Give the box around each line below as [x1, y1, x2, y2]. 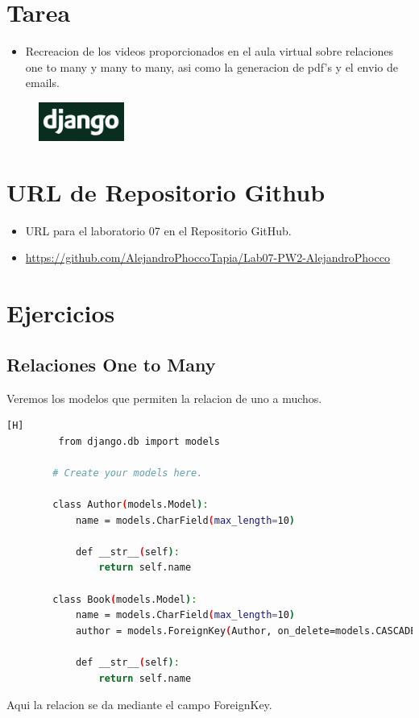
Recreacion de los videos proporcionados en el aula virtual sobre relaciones [25, 43, 393, 60]
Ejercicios [6, 297, 115, 330]
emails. [25, 74, 60, 91]
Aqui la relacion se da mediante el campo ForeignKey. [6, 696, 272, 713]
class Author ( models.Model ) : [52, 499, 209, 511]
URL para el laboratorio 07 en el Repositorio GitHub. [25, 222, 292, 239]
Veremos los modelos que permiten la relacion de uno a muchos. [6, 389, 322, 406]
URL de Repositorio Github [6, 175, 326, 208]
